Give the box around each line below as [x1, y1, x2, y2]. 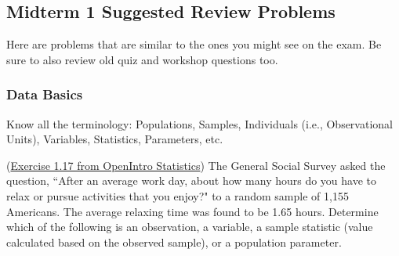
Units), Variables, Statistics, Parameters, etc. [6, 131, 223, 147]
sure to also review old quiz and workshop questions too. [6, 51, 278, 67]
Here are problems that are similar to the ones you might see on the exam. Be [6, 36, 382, 52]
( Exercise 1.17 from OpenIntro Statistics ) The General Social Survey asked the [6, 157, 386, 173]
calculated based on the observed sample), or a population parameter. [6, 233, 342, 250]
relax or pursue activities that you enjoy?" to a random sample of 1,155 [6, 187, 349, 204]
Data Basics [6, 85, 83, 104]
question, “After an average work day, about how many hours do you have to [6, 172, 377, 189]
